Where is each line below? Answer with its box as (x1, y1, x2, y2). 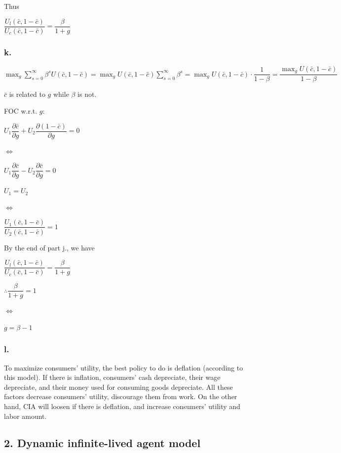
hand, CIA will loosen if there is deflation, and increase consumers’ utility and (4, 401, 240, 412)
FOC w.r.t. (4, 105, 38, 116)
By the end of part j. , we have (4, 242, 95, 252)
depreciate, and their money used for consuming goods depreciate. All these (4, 381, 233, 392)
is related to (9, 89, 45, 99)
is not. (77, 89, 97, 99)
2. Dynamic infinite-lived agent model (4, 435, 201, 450)
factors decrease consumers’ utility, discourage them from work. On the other (4, 391, 237, 402)
